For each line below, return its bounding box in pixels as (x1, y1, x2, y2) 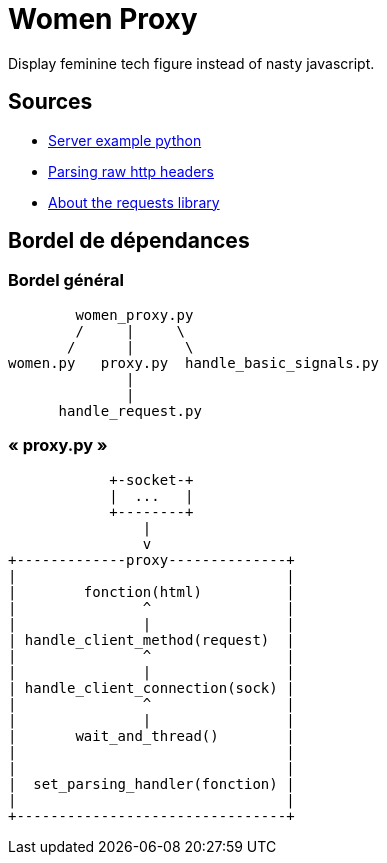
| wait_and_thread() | (8, 727, 295, 744)
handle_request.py (58, 402, 202, 419)
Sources (8, 89, 93, 115)
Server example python (48, 131, 202, 149)
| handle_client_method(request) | (8, 631, 295, 648)
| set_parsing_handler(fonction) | (8, 775, 295, 792)
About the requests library (48, 193, 220, 211)
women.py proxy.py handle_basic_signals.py (8, 354, 379, 371)
